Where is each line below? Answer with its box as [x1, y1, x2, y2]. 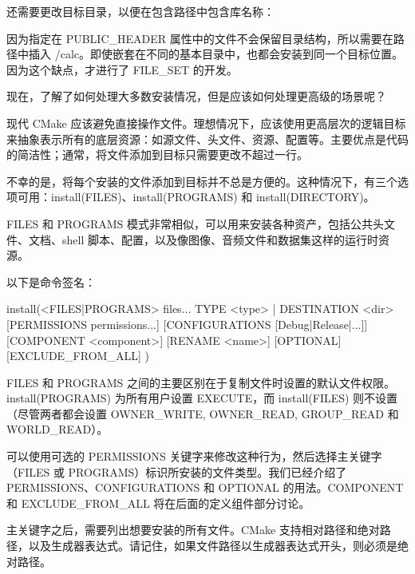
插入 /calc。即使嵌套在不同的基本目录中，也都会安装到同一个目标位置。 [28, 46, 403, 62]
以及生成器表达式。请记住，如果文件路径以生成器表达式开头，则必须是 [28, 537, 397, 554]
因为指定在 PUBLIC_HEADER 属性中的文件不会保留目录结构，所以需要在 [6, 30, 393, 46]
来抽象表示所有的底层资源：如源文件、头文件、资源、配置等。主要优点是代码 [6, 130, 409, 147]
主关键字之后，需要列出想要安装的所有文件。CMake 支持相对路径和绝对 [6, 521, 380, 538]
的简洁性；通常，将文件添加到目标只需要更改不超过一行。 [6, 146, 308, 163]
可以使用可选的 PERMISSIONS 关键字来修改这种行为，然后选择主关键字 [6, 448, 382, 465]
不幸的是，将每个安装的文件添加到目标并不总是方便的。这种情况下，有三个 [6, 172, 397, 189]
